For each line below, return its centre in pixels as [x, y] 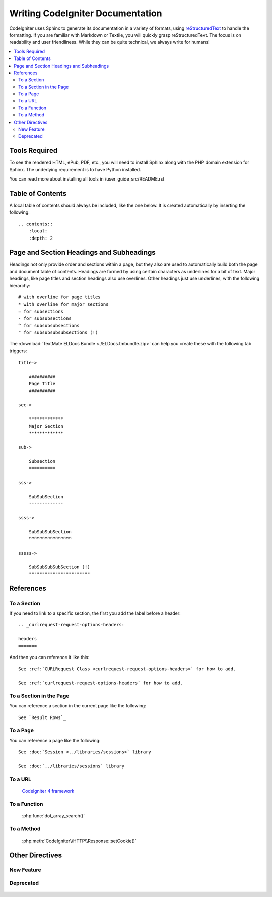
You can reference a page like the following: [55, 740]
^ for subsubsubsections [49, 325]
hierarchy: [20, 285]
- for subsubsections [45, 318]
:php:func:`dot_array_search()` [53, 816]
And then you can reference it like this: [49, 657]
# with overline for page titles [59, 297]
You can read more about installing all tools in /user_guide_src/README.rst [87, 179]
